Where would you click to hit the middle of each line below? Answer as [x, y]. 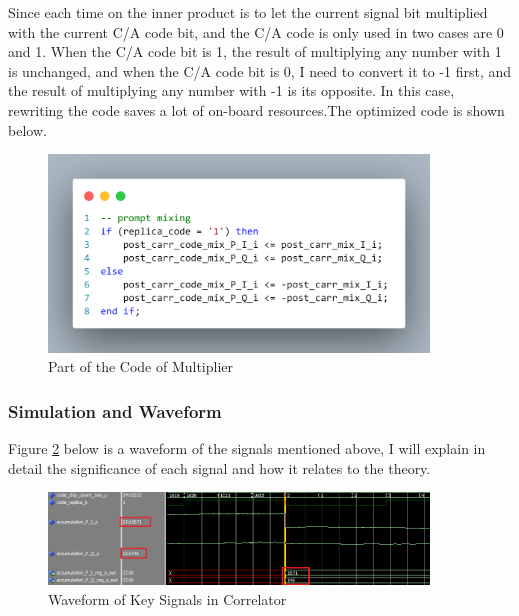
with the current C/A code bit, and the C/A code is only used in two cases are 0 [256, 31]
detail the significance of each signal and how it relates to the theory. [219, 467]
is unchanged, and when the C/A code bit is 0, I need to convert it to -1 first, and [260, 70]
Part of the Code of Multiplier [141, 366]
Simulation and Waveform [115, 410]
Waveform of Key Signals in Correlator [167, 598]
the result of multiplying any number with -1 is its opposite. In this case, [231, 90]
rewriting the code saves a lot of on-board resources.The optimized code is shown [256, 109]
